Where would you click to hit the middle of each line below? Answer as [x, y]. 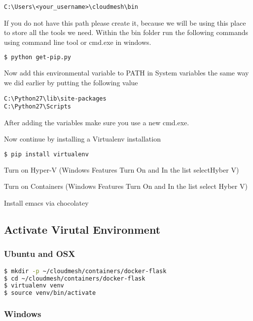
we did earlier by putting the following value [71, 82]
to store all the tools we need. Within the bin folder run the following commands [126, 32]
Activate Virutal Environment [82, 230]
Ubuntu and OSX [40, 254]
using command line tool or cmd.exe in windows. [78, 42]
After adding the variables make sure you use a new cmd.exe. [97, 122]
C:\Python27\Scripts [38, 107]
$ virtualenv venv [34, 286]
